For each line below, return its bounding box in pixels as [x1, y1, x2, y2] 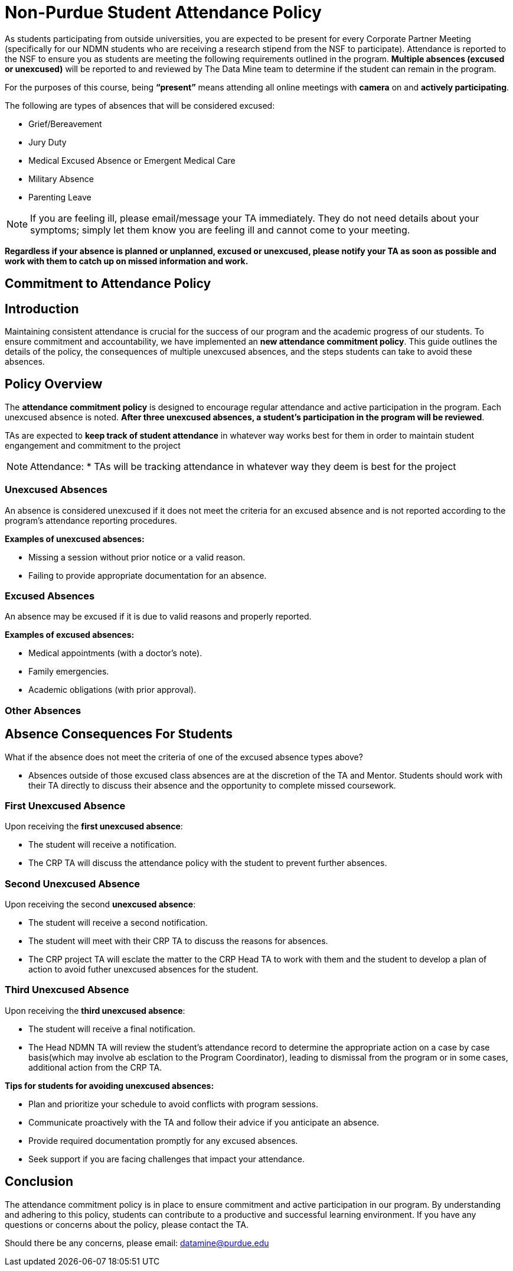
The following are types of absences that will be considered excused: [5, 100, 275, 111]
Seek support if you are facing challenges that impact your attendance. [28, 1153, 305, 1164]
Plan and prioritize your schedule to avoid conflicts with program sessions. [28, 1098, 318, 1109]
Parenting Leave [28, 192, 92, 202]
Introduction [5, 301, 79, 316]
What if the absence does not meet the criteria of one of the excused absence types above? [5, 751, 363, 762]
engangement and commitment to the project [5, 440, 181, 450]
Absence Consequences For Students [5, 727, 233, 742]
